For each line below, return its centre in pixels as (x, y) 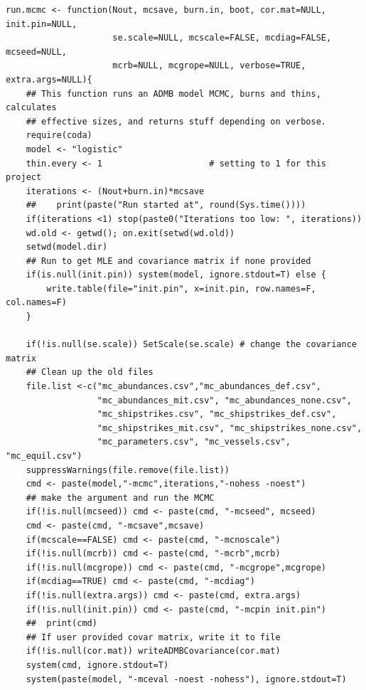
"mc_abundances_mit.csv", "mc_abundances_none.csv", (224, 400)
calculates (31, 108)
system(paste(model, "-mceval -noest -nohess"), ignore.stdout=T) (186, 679)
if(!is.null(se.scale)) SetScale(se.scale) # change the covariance (191, 345)
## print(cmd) (61, 623)
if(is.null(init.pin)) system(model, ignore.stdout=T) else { (176, 275)
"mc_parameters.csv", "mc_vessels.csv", (194, 442)
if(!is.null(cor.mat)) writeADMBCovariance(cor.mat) (153, 651)
